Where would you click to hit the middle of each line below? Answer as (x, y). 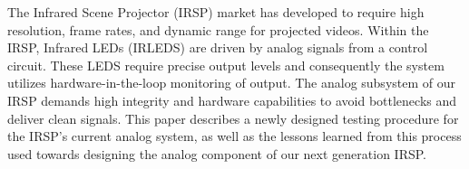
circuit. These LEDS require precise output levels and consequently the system (226, 65)
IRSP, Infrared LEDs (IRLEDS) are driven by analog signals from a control (218, 47)
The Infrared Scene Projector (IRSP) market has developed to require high (216, 12)
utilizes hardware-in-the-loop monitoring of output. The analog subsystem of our (232, 83)
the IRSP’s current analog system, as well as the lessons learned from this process (234, 136)
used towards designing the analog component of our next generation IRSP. (217, 153)
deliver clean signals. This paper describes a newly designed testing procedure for (233, 118)
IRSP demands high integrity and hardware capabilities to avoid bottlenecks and (232, 100)
